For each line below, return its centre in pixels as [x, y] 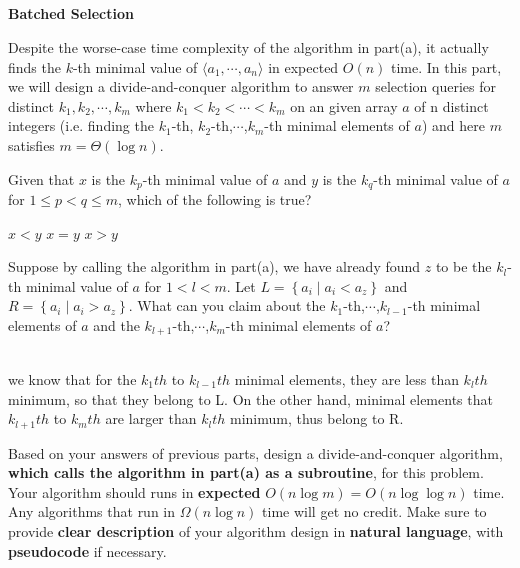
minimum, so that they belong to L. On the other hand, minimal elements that [250, 398]
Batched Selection [71, 13]
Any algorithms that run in [92, 511]
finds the [34, 66]
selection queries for [436, 86]
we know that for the [72, 379]
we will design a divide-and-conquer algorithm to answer [181, 86]
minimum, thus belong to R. [316, 418]
